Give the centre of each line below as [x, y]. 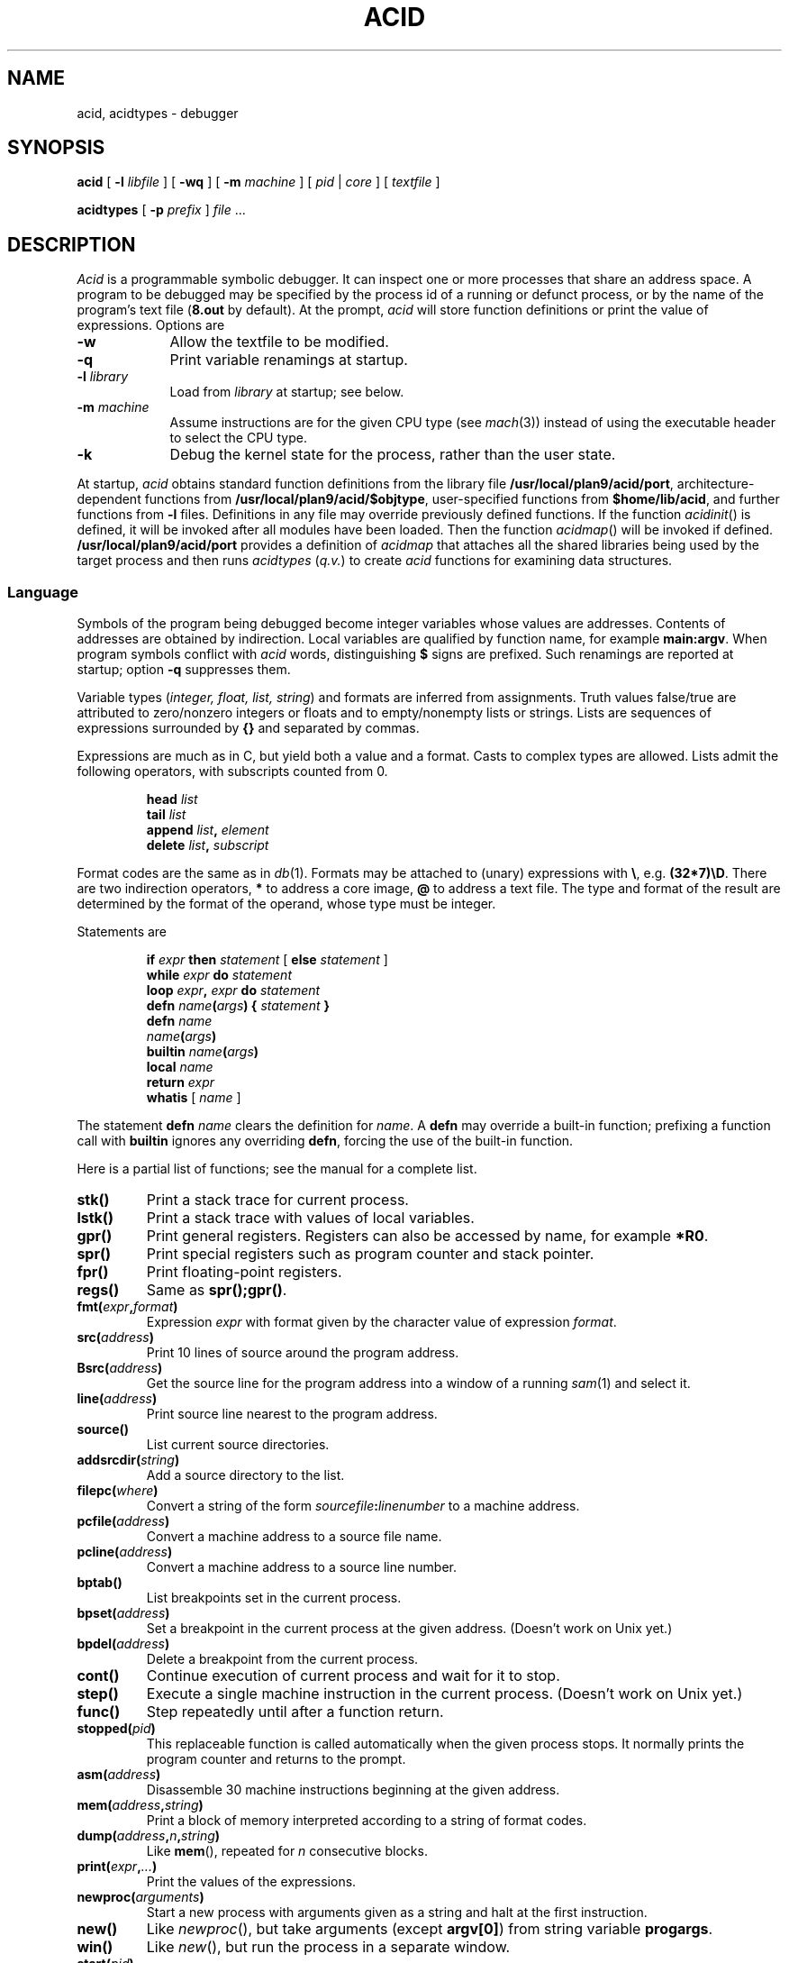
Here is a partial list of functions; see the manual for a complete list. [277, 1169]
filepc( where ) [118, 1491]
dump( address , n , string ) [149, 1836]
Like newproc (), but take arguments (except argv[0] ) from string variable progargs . [430, 1929]
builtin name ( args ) [203, 1052]
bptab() [100, 1583]
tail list [166, 815]
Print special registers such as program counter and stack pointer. [370, 1254]
